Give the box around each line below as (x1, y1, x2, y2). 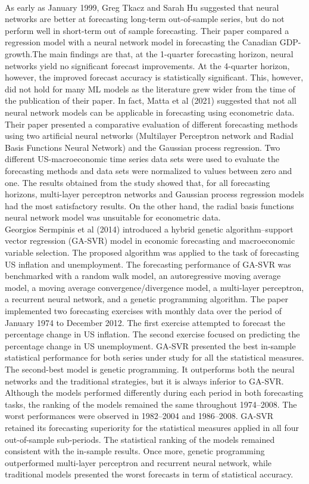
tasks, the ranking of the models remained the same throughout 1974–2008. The (5, 398, 297, 410)
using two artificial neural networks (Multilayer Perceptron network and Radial (5, 129, 294, 142)
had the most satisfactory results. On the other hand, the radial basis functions (5, 199, 294, 212)
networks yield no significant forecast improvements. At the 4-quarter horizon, (5, 59, 290, 72)
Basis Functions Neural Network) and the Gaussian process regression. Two (5, 141, 280, 153)
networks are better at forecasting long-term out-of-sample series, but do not (5, 13, 285, 25)
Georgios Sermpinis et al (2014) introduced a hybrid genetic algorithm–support (5, 222, 294, 235)
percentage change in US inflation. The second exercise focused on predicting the (5, 328, 300, 340)
